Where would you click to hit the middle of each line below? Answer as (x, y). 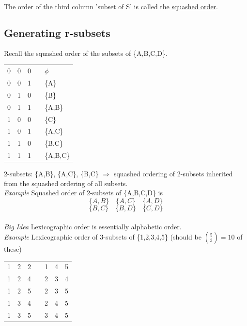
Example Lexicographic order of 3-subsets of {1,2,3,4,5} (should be (103, 237)
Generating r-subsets (57, 32)
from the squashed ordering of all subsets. (66, 183)
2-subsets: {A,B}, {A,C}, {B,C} (51, 174)
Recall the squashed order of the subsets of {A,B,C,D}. (86, 53)
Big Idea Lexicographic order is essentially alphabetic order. (93, 226)
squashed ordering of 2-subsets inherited (173, 174)
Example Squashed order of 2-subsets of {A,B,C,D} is (83, 193)
